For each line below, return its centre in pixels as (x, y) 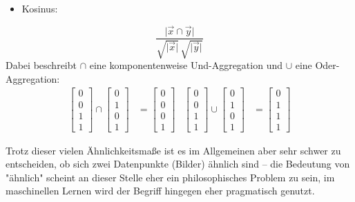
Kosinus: (40, 8)
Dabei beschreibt (41, 65)
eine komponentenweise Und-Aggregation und (186, 65)
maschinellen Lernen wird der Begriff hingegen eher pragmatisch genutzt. (160, 191)
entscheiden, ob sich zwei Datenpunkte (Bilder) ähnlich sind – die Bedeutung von (178, 164)
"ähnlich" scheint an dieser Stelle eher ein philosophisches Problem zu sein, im (170, 177)
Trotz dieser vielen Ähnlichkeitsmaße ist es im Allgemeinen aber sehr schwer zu (173, 150)
